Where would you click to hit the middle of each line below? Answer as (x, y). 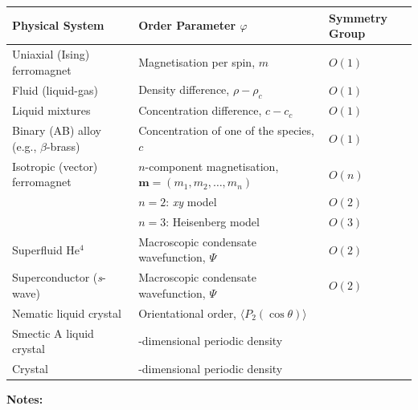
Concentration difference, (200, 110)
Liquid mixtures (51, 110)
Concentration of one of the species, (226, 130)
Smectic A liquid (53, 333)
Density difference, (184, 89)
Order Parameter (187, 25)
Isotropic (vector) (55, 166)
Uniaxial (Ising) (51, 53)
